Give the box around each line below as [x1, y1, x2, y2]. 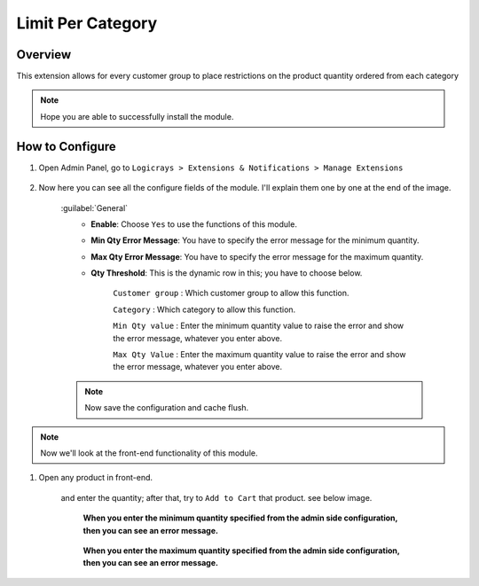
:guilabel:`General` [60, 202, 129, 213]
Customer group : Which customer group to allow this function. [113, 288, 349, 299]
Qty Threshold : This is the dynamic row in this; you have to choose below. [90, 268, 363, 278]
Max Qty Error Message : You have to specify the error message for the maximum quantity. [90, 251, 424, 262]
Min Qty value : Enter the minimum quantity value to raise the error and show [113, 320, 404, 332]
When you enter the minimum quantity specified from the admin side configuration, [82, 512, 398, 523]
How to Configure [16, 138, 117, 154]
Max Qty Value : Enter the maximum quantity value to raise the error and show [113, 349, 406, 360]
